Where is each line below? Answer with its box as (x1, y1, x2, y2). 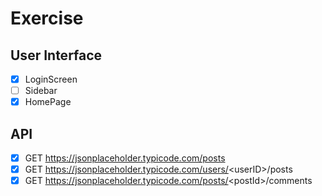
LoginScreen (24, 73, 78, 85)
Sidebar (24, 85, 58, 97)
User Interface (10, 47, 103, 64)
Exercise (10, 7, 84, 30)
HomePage (24, 96, 72, 108)
